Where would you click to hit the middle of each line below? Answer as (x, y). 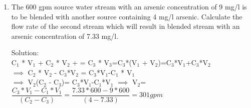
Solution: (25, 53)
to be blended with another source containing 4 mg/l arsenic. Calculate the (127, 16)
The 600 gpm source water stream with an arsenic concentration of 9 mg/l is (129, 6)
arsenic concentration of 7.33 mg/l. (65, 36)
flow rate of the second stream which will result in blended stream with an (125, 26)
